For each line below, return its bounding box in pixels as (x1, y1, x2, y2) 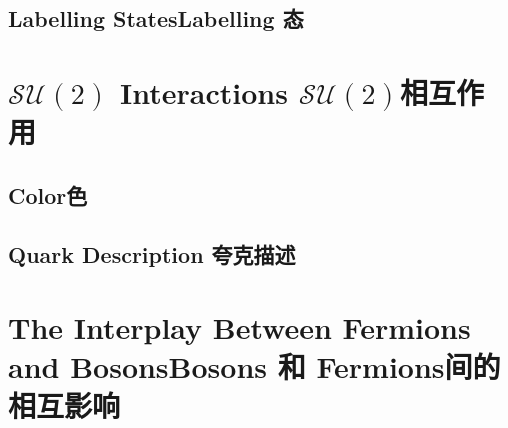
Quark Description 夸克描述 (8, 238, 296, 269)
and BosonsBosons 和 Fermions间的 (8, 346, 501, 387)
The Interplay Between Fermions (8, 307, 471, 348)
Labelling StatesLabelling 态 (8, 3, 304, 34)
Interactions (120, 71, 288, 112)
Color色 (8, 179, 88, 210)
